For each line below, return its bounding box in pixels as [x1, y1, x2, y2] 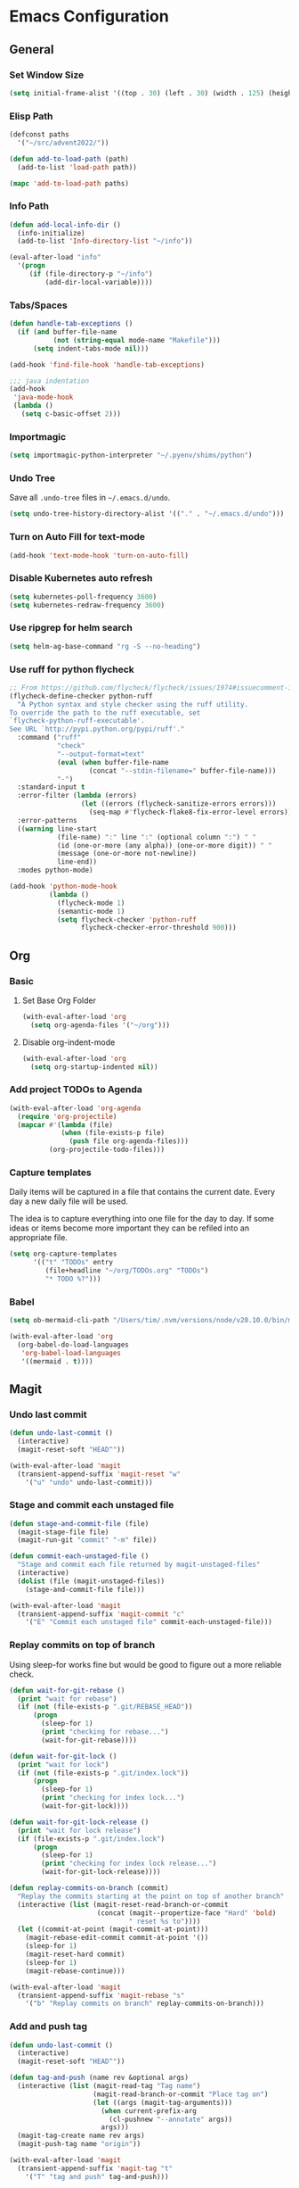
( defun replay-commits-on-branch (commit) [9, 1884, 169, 1893]
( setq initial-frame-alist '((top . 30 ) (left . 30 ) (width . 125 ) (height [9, 88, 296, 97]
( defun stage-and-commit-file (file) [9, 1519, 149, 1528]
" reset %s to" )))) [128, 1917, 201, 1926]
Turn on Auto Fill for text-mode [9, 531, 145, 543]
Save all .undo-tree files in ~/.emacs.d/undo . [9, 493, 171, 503]
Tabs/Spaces [9, 299, 69, 311]
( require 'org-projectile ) [17, 1112, 117, 1121]
